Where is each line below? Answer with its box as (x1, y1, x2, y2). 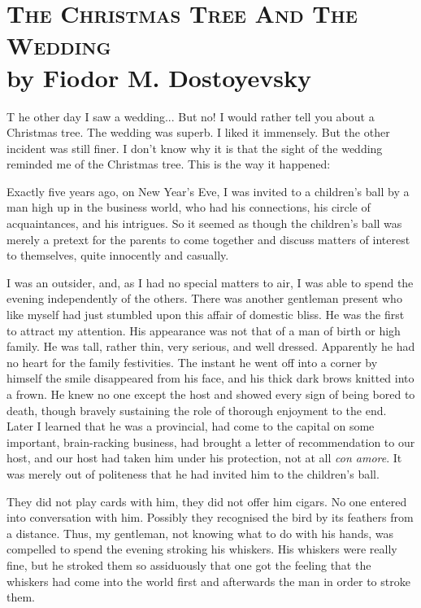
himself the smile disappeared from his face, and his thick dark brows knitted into (7, 370, 414, 387)
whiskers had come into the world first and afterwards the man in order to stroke (7, 572, 410, 589)
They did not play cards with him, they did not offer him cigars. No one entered (7, 492, 407, 510)
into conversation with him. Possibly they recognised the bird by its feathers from (7, 509, 414, 526)
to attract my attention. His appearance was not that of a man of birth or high (7, 321, 401, 339)
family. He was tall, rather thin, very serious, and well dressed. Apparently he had (7, 338, 415, 355)
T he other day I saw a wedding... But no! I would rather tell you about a (7, 107, 375, 125)
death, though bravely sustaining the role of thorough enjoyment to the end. (7, 401, 387, 418)
